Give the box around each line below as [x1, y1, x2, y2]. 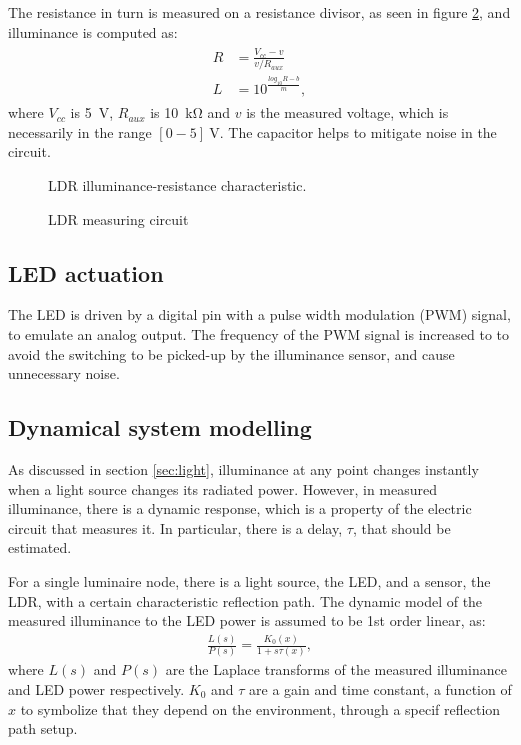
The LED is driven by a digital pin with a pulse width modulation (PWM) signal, [8, 304, 511, 325]
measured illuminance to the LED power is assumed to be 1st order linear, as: [8, 610, 486, 631]
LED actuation [8, 257, 164, 288]
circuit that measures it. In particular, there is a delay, [8, 517, 343, 538]
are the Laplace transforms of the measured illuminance [165, 659, 507, 680]
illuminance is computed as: [8, 21, 178, 42]
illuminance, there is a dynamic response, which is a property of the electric [8, 498, 472, 519]
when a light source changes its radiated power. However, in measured [8, 478, 438, 499]
